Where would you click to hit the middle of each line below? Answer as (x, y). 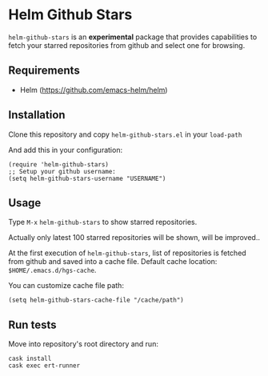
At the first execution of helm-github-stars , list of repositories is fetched (127, 253)
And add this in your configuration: (65, 150)
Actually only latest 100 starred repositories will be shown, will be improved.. (134, 238)
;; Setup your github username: (62, 171)
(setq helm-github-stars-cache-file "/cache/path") (96, 300)
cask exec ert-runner (44, 366)
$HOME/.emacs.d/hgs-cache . (52, 270)
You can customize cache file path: (66, 286)
